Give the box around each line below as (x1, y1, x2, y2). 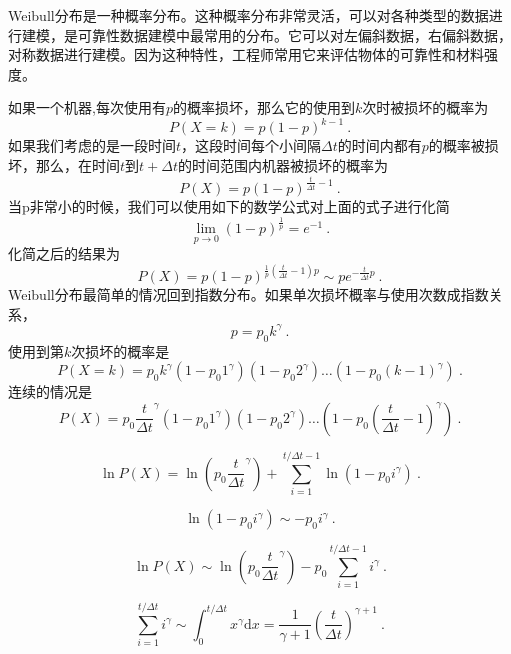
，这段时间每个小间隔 (181, 135, 322, 156)
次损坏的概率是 (71, 340, 170, 361)
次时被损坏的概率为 (362, 97, 489, 118)
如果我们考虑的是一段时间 (8, 135, 176, 156)
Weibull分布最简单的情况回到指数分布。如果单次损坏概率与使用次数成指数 (8, 284, 489, 305)
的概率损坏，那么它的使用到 (172, 97, 355, 118)
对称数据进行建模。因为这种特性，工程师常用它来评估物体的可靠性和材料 (8, 44, 484, 65)
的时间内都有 (337, 135, 422, 156)
